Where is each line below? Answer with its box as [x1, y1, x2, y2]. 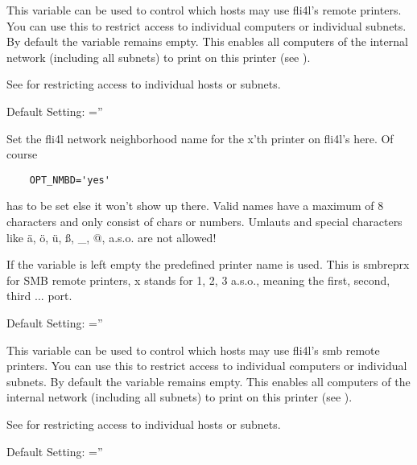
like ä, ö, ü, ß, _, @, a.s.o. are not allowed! [6, 228, 217, 245]
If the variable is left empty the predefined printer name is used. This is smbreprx [6, 256, 410, 273]
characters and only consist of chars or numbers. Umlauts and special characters [6, 213, 403, 229]
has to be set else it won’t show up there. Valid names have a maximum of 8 [6, 197, 384, 214]
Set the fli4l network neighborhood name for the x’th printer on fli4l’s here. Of [6, 130, 394, 146]
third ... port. [6, 287, 72, 304]
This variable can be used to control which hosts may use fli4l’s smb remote [6, 341, 380, 358]
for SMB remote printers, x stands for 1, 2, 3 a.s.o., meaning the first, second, [6, 271, 390, 288]
